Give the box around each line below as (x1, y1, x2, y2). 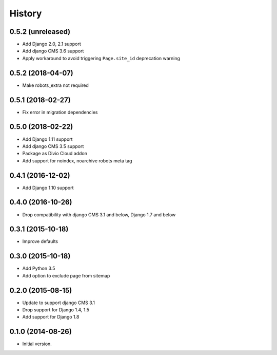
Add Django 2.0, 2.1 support (22, 41, 82, 47)
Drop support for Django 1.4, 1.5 (22, 307, 90, 313)
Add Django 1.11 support (22, 136, 73, 142)
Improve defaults (22, 238, 58, 245)
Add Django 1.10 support (22, 184, 74, 191)
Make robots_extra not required (22, 82, 89, 88)
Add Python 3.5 (22, 265, 55, 272)
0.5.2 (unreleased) (9, 27, 71, 36)
